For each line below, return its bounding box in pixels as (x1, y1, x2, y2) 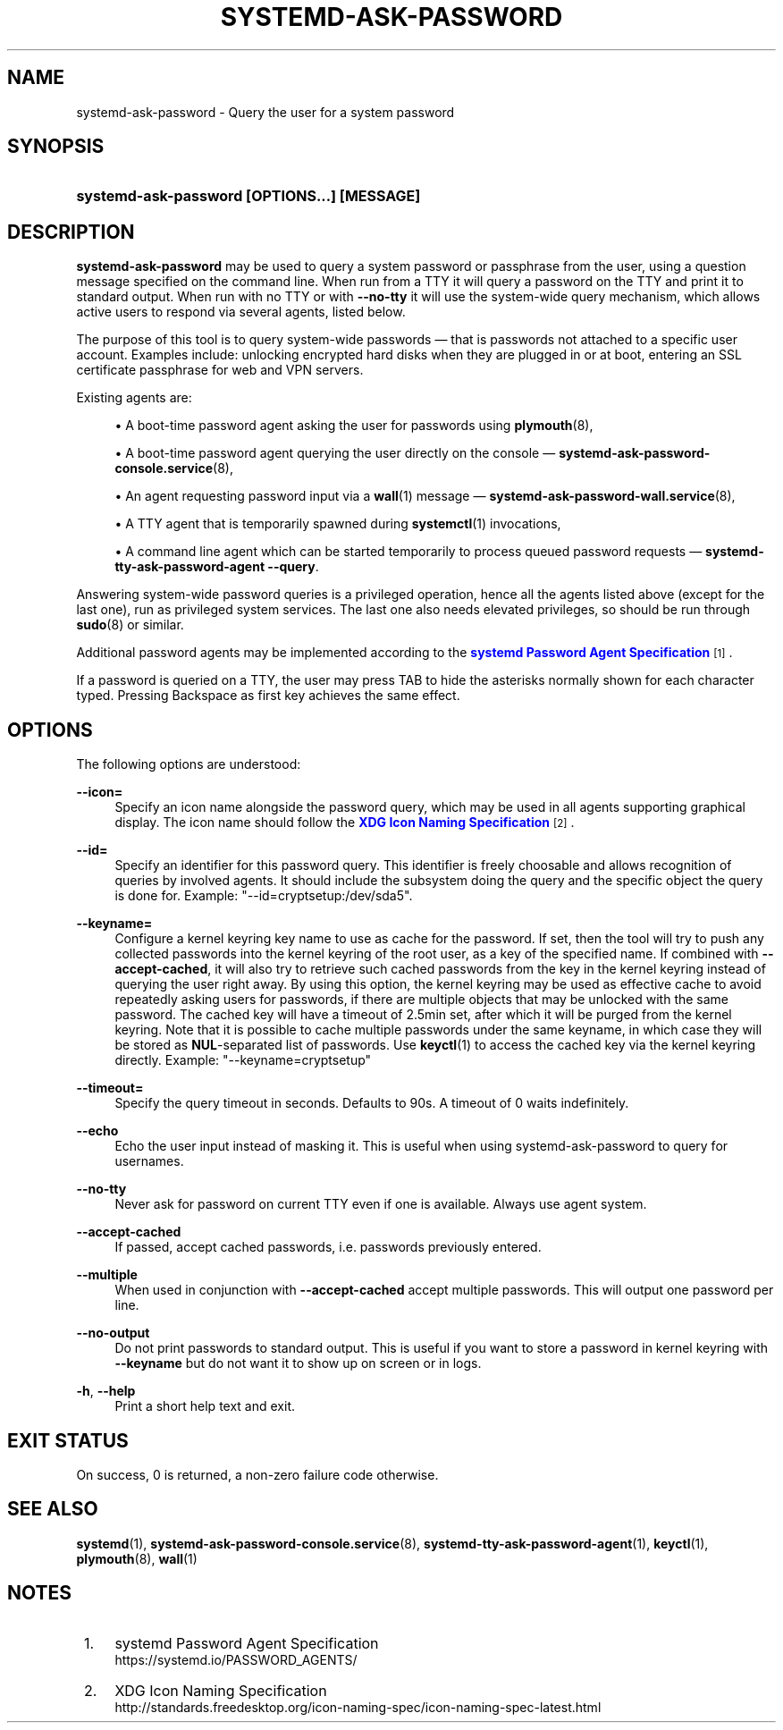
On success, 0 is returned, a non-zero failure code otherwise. (76, 1466, 439, 1482)
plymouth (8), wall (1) (76, 1550, 198, 1566)
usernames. (114, 1153, 184, 1169)
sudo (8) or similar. (76, 617, 184, 633)
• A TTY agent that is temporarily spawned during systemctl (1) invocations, (114, 516, 561, 532)
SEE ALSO (7, 1498, 98, 1521)
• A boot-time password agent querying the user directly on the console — (114, 445, 556, 461)
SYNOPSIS (7, 135, 105, 158)
